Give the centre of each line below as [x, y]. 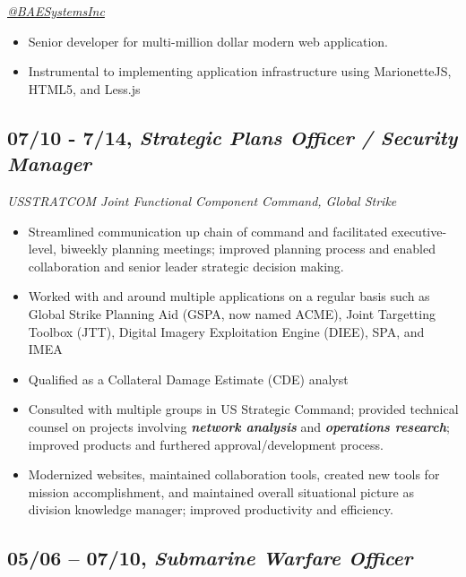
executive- [419, 231]
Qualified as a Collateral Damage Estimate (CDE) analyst [188, 379]
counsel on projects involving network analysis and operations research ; [239, 426]
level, [42, 249]
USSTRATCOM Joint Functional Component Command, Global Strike [202, 200]
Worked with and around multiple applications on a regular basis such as [229, 296]
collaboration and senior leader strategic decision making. [186, 266]
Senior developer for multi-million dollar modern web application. [208, 41]
